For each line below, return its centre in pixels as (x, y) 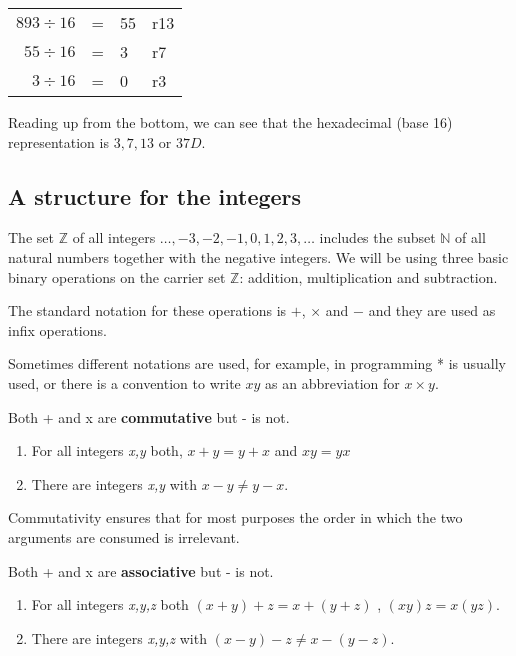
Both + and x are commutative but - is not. (149, 416)
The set (31, 237)
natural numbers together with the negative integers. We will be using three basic (258, 256)
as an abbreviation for (332, 382)
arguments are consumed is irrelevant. (124, 536)
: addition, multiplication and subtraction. (368, 276)
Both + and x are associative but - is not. (141, 570)
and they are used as (432, 310)
